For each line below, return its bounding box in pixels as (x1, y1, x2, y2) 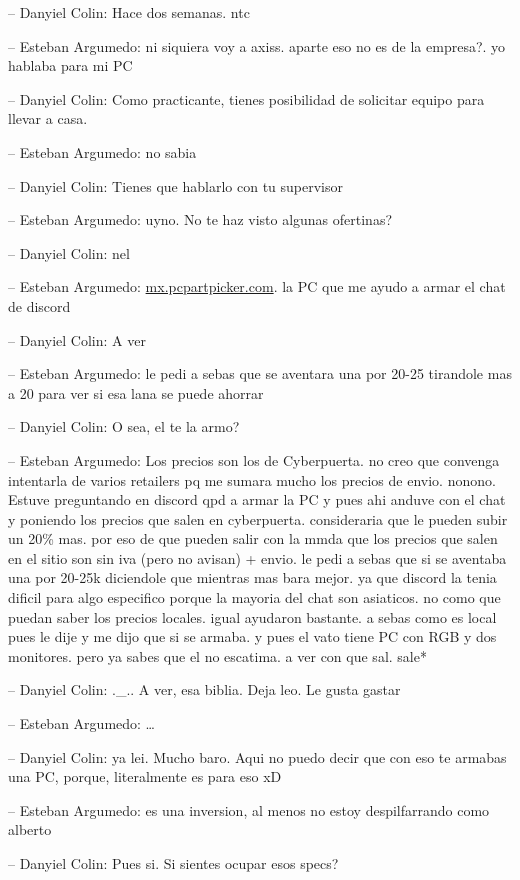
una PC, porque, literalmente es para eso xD (8, 766, 282, 787)
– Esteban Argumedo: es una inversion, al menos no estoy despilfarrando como (8, 799, 490, 820)
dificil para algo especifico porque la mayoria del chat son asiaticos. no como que (8, 587, 501, 608)
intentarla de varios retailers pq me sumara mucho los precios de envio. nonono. (8, 469, 496, 490)
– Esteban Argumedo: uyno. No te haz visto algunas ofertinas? (8, 209, 393, 230)
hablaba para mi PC (8, 55, 133, 76)
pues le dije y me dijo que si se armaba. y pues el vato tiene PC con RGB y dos (8, 626, 497, 647)
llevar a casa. (8, 108, 88, 129)
